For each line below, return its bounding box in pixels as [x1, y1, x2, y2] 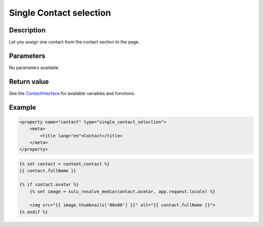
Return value [9, 77, 49, 86]
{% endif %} [19, 209, 48, 215]
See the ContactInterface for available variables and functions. [9, 90, 135, 96]
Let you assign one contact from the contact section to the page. [9, 39, 140, 45]
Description [9, 26, 46, 34]
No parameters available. [9, 64, 60, 71]
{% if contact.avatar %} [19, 182, 79, 187]
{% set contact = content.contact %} [19, 161, 110, 167]
